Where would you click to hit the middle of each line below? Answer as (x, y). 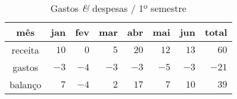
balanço (26, 84)
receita (25, 50)
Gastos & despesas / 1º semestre (118, 8)
